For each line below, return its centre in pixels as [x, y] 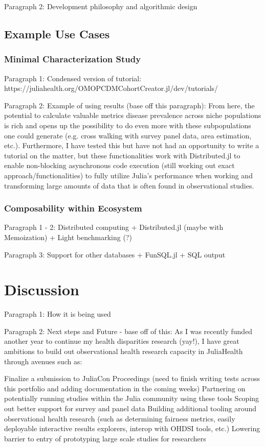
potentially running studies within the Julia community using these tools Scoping [132, 398]
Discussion [42, 289]
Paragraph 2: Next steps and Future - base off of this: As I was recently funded [128, 331]
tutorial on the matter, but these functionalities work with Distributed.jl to [122, 155]
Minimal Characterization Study [73, 59]
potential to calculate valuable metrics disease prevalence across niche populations [133, 115]
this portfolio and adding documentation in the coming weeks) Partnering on [125, 388]
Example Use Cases [57, 33]
